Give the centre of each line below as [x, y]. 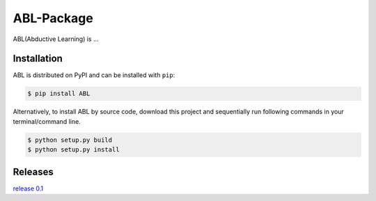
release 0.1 [28, 188]
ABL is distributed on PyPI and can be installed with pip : [94, 75]
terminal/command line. [47, 121]
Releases [33, 171]
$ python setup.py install [73, 150]
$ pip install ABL [59, 94]
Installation [38, 59]
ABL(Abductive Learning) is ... [56, 39]
